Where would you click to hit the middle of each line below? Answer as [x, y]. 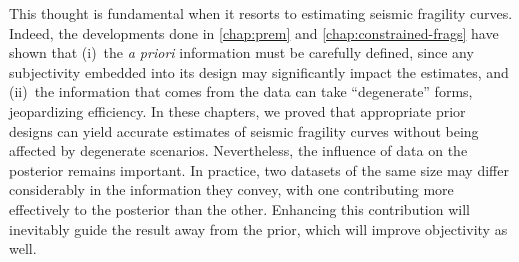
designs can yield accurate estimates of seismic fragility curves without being [244, 130]
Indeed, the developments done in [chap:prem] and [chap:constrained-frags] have [254, 32]
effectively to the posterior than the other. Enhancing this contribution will [239, 208]
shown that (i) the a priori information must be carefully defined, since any [241, 52]
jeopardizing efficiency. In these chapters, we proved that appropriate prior [237, 110]
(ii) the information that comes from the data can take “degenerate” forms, [241, 91]
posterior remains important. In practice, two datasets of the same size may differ [259, 169]
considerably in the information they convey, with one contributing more [231, 189]
